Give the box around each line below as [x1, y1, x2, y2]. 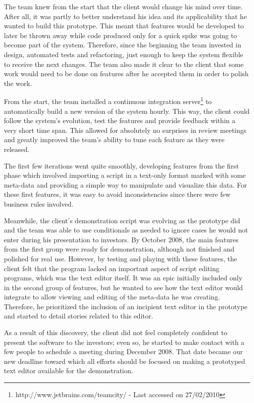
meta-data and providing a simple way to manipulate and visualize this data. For [4, 179, 247, 190]
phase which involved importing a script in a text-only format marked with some [4, 170, 246, 180]
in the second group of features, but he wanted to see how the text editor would [4, 282, 243, 292]
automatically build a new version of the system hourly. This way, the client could [4, 106, 250, 116]
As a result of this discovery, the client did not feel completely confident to [4, 327, 228, 338]
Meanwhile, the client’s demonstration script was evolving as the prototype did [4, 215, 240, 225]
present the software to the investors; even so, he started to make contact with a [4, 337, 245, 347]
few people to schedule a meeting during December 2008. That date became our [4, 346, 243, 357]
